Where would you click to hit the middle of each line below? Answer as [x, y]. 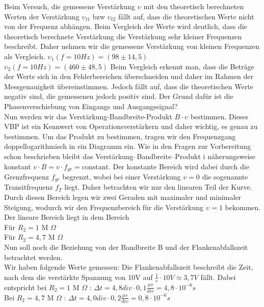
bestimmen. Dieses [219, 116]
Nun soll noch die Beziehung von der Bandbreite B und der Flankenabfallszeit [126, 247]
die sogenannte [225, 176]
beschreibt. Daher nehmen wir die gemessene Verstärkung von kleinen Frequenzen [132, 46]
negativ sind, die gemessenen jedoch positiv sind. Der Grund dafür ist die [119, 96]
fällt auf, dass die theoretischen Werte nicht [186, 16]
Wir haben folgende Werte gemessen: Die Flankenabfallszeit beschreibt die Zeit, [129, 267]
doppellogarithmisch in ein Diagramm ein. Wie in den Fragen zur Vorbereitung [128, 146]
